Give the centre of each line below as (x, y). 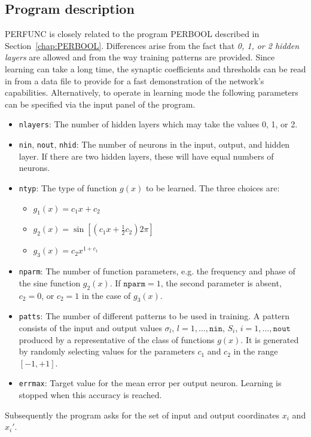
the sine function (50, 282)
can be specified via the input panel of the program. (100, 104)
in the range (256, 351)
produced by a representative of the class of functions (117, 339)
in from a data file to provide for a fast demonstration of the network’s (135, 80)
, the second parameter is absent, (221, 282)
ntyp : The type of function (68, 187)
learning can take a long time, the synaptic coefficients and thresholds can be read (155, 68)
